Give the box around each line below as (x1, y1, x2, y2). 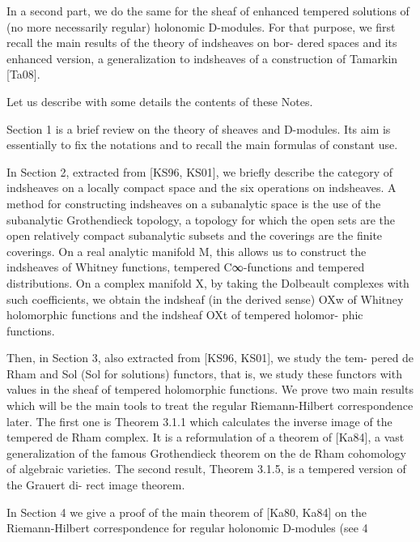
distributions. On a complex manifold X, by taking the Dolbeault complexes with (6, 274, 409, 291)
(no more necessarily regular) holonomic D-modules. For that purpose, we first (6, 18, 396, 35)
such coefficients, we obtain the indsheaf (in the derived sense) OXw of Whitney (6, 290, 404, 307)
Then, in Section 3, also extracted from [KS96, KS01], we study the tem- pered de (6, 349, 414, 366)
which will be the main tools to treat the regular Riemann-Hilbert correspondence (6, 397, 414, 414)
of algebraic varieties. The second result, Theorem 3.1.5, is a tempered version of (6, 460, 406, 477)
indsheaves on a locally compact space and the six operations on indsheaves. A (6, 179, 397, 196)
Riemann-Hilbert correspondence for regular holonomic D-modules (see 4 (6, 519, 368, 536)
